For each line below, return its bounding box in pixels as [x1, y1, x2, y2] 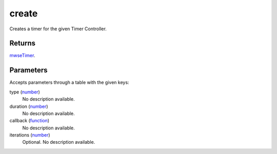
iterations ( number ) [9, 132, 51, 138]
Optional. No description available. [22, 139, 95, 145]
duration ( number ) [9, 103, 48, 109]
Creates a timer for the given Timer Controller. [9, 26, 107, 32]
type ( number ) [9, 89, 41, 95]
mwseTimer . [9, 52, 35, 59]
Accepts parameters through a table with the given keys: [9, 80, 129, 86]
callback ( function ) [9, 118, 50, 124]
